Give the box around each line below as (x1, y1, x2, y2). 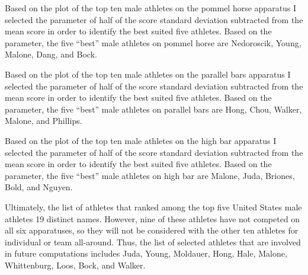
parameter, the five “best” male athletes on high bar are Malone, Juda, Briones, (5, 169, 295, 181)
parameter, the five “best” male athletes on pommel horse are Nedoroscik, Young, (5, 36, 301, 49)
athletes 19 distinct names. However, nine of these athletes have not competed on (5, 212, 300, 225)
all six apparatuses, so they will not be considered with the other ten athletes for (5, 224, 299, 236)
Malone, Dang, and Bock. (5, 48, 97, 60)
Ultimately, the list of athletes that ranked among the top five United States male (5, 200, 302, 213)
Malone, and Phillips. (5, 114, 82, 127)
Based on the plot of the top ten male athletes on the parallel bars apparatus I (5, 68, 291, 80)
